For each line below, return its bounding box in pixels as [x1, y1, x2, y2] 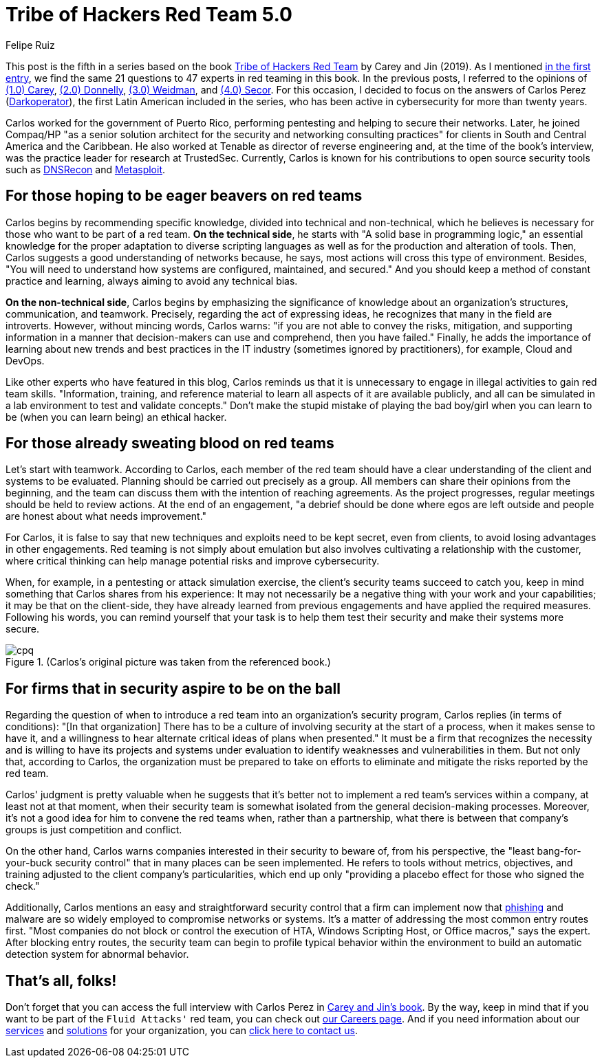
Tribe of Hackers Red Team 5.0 [6, 3, 292, 26]
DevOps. [6, 354, 45, 366]
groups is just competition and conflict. [6, 824, 182, 836]
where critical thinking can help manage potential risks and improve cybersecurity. [6, 555, 380, 567]
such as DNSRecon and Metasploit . [6, 163, 166, 175]
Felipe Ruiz [6, 39, 55, 51]
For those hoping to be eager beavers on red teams [6, 187, 363, 205]
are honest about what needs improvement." [6, 510, 207, 523]
